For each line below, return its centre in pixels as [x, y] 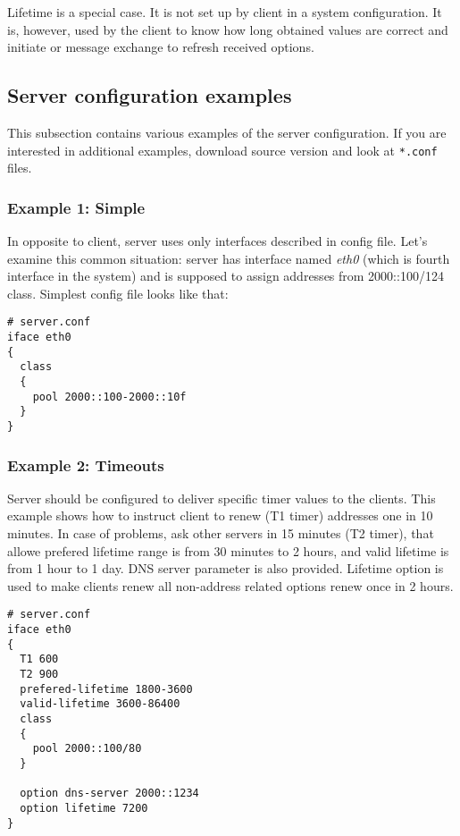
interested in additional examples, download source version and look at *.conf [222, 150]
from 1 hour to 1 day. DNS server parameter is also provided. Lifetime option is [226, 568]
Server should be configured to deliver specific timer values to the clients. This [222, 498]
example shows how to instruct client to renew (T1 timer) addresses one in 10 [220, 515]
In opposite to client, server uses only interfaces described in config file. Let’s [217, 241]
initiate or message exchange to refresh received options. [161, 47]
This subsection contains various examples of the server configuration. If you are [227, 132]
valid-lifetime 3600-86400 [100, 704]
